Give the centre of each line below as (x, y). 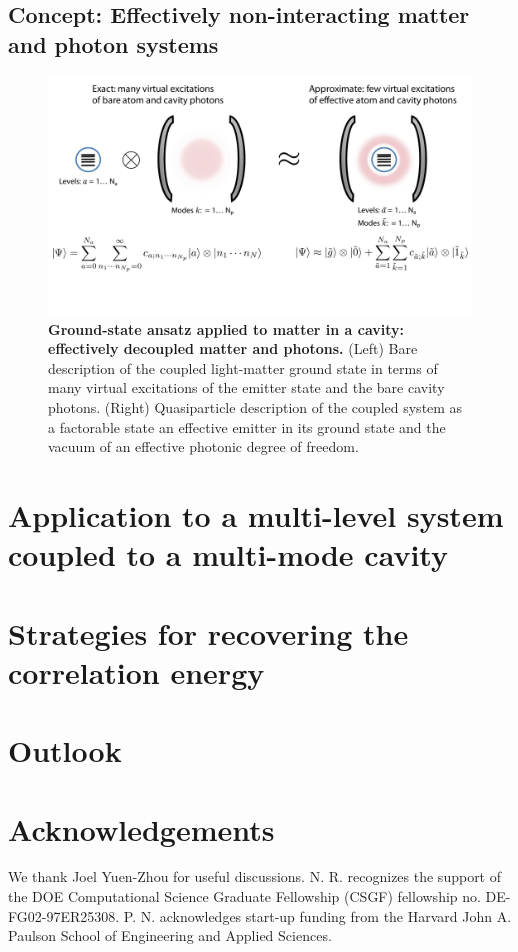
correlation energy (136, 671)
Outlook (65, 750)
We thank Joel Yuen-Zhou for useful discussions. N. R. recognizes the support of (255, 876)
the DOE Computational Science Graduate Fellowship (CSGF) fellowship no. (244, 896)
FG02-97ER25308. (64, 915)
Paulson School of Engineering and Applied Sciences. (170, 935)
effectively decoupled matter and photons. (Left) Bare (233, 348)
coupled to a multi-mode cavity (228, 554)
